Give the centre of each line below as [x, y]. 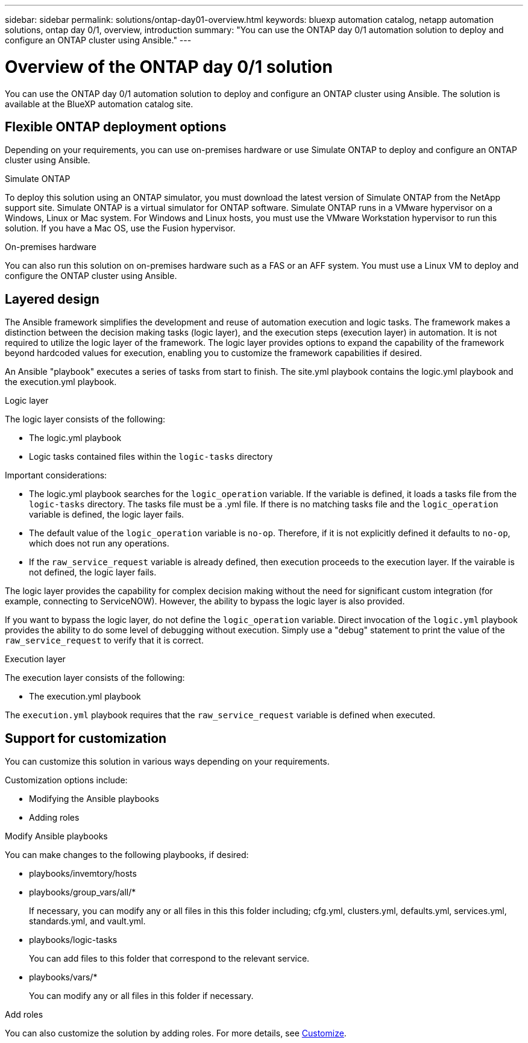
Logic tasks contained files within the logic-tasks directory [151, 457]
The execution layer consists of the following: [95, 678]
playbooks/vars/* [63, 977]
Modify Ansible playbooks [56, 836]
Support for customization [86, 738]
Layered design [52, 299]
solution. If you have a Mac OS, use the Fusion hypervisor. [120, 228]
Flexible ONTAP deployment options [116, 127]
